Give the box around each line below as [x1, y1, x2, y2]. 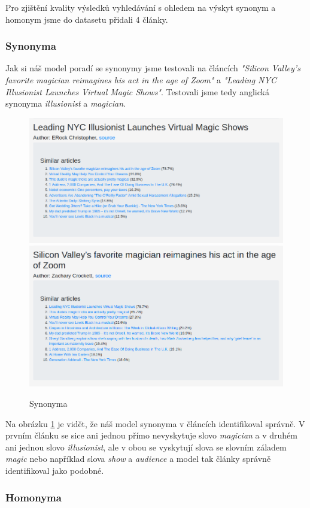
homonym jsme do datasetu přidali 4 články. [5, 13, 168, 25]
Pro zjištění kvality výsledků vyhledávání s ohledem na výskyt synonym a [5, 1, 276, 13]
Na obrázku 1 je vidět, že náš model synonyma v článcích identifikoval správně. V [5, 417, 305, 430]
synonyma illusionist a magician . [5, 97, 126, 110]
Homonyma [5, 489, 62, 504]
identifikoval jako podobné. [5, 464, 104, 477]
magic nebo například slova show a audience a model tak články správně [5, 452, 271, 465]
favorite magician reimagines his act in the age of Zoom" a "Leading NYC [5, 74, 276, 86]
